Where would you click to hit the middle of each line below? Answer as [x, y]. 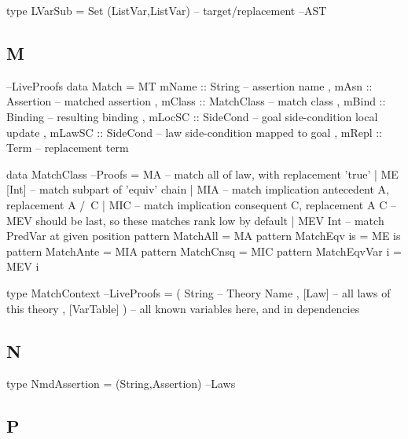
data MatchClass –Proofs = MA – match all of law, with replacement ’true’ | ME [202, 173]
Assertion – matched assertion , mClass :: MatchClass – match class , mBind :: [196, 101]
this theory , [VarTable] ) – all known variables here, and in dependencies [183, 308]
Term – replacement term [68, 148]
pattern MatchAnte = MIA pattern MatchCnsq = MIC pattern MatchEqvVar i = [204, 251]
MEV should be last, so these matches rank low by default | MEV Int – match [195, 220]
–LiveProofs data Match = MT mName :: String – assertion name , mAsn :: [189, 85]
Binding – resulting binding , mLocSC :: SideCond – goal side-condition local [192, 116]
